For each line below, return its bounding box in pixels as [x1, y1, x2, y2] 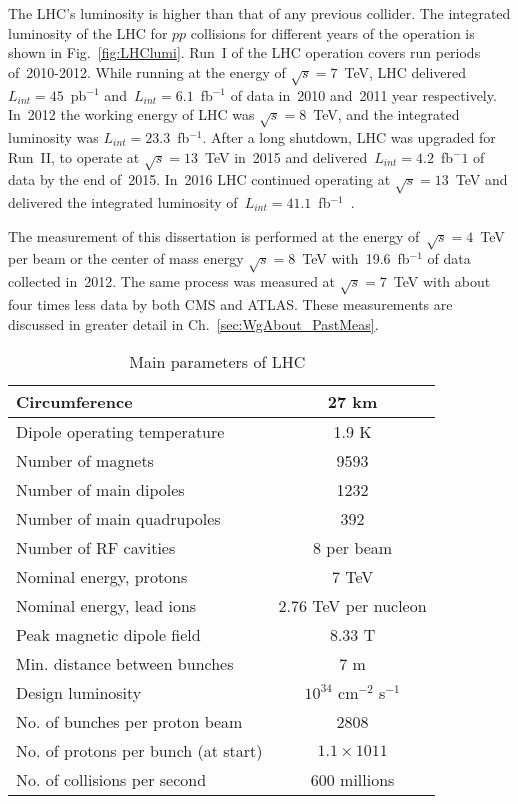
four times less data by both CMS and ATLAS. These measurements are [8, 293, 453, 314]
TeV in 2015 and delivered [204, 146, 368, 167]
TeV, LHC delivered [344, 61, 467, 82]
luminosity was [8, 126, 99, 147]
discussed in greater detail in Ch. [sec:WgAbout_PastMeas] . [8, 313, 379, 334]
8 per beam [313, 536, 393, 560]
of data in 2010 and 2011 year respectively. [230, 84, 497, 105]
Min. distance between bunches [16, 652, 234, 676]
